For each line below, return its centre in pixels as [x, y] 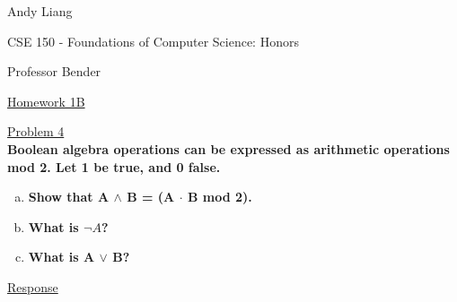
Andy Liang [40, 11]
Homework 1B [46, 101]
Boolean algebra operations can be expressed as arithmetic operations [228, 148]
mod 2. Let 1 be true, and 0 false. [114, 166]
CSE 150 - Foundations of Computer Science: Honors [153, 41]
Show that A [69, 197]
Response [33, 286]
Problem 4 [36, 131]
